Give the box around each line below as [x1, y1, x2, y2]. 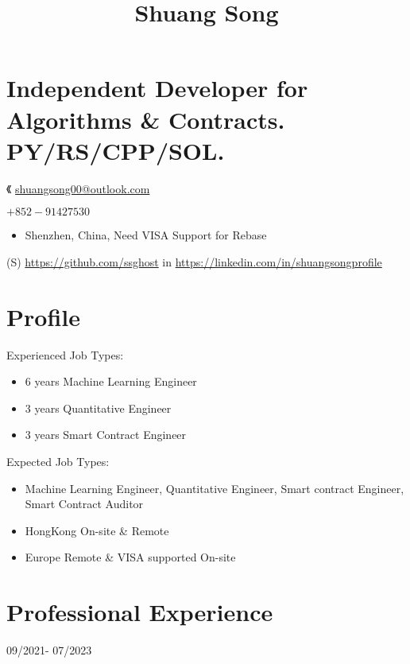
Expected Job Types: [6, 452, 110, 469]
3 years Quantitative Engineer [25, 399, 172, 416]
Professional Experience [6, 596, 273, 628]
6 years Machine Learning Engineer [25, 373, 197, 390]
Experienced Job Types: [6, 346, 124, 363]
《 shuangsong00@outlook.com [6, 180, 150, 196]
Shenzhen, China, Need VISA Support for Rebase [25, 227, 267, 243]
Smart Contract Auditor [25, 495, 144, 512]
